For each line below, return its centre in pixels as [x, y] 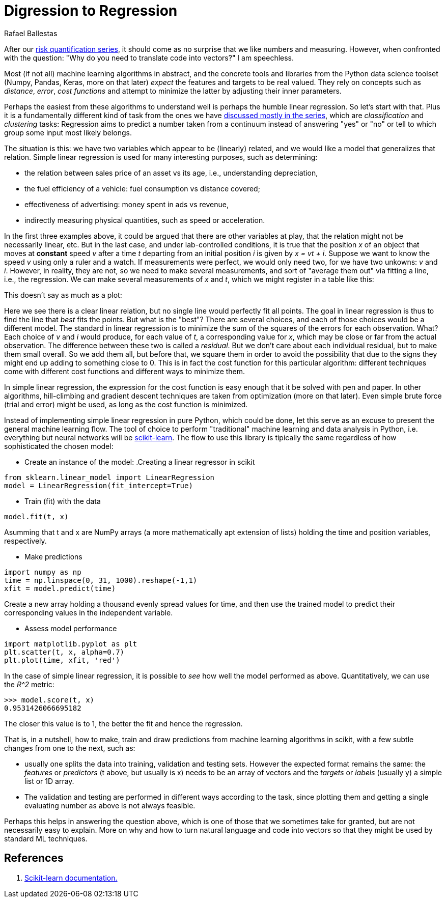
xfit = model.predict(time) [60, 588]
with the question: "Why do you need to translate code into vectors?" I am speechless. [149, 58]
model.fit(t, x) [36, 516]
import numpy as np [43, 572]
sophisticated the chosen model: [59, 446]
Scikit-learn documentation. [71, 878]
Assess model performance [71, 628]
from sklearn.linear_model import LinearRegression [109, 477]
